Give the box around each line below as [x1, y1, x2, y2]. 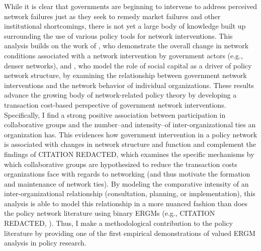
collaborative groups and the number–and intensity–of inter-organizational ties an [4, 119, 256, 130]
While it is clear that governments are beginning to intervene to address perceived [4, 1, 257, 11]
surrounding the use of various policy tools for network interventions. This [4, 30, 233, 41]
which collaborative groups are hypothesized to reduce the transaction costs [4, 158, 237, 169]
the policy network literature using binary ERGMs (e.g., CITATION [4, 208, 215, 218]
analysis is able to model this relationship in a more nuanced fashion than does [4, 198, 248, 208]
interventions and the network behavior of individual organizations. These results [4, 79, 254, 90]
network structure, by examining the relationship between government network [4, 70, 247, 80]
